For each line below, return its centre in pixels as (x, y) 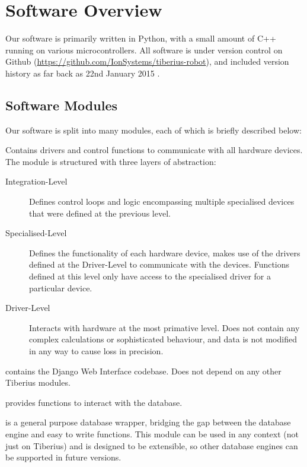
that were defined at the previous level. (100, 213)
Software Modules (61, 105)
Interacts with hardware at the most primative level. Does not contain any (164, 327)
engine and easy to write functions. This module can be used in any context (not (152, 433)
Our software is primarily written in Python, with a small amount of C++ (141, 38)
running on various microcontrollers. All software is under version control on (144, 50)
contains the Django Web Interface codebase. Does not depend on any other (143, 371)
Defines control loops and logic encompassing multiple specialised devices (162, 201)
